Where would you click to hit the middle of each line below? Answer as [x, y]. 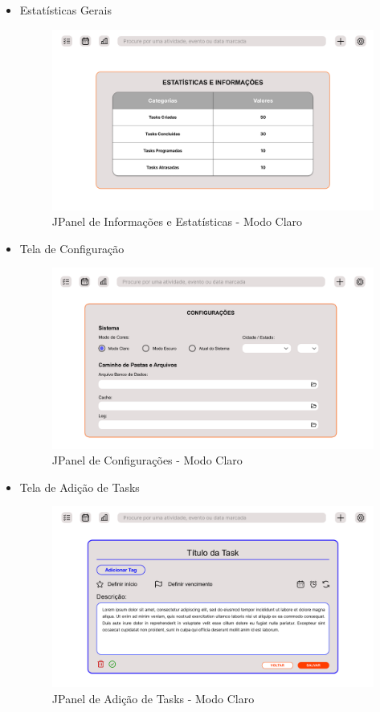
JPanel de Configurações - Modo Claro [147, 460]
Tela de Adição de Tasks [80, 487]
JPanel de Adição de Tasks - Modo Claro [153, 699]
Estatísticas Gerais [65, 10]
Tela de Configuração [72, 248]
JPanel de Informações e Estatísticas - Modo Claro [177, 221]
